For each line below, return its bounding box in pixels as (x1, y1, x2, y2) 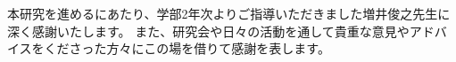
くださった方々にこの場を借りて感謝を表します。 (44, 39, 330, 58)
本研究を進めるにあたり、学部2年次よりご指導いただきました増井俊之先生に (7, 4, 451, 22)
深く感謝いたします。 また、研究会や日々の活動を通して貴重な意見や (7, 21, 410, 40)
